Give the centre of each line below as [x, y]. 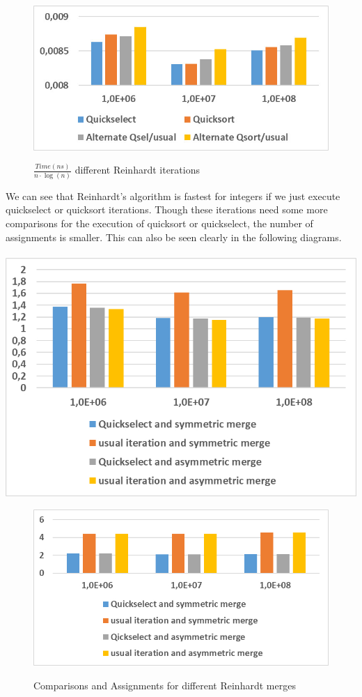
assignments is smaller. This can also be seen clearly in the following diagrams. [174, 237]
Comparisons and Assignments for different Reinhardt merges [165, 685]
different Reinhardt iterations [137, 170]
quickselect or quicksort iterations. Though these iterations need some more [167, 209]
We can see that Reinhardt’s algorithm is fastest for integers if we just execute [173, 196]
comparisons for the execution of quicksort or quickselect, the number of [159, 223]
